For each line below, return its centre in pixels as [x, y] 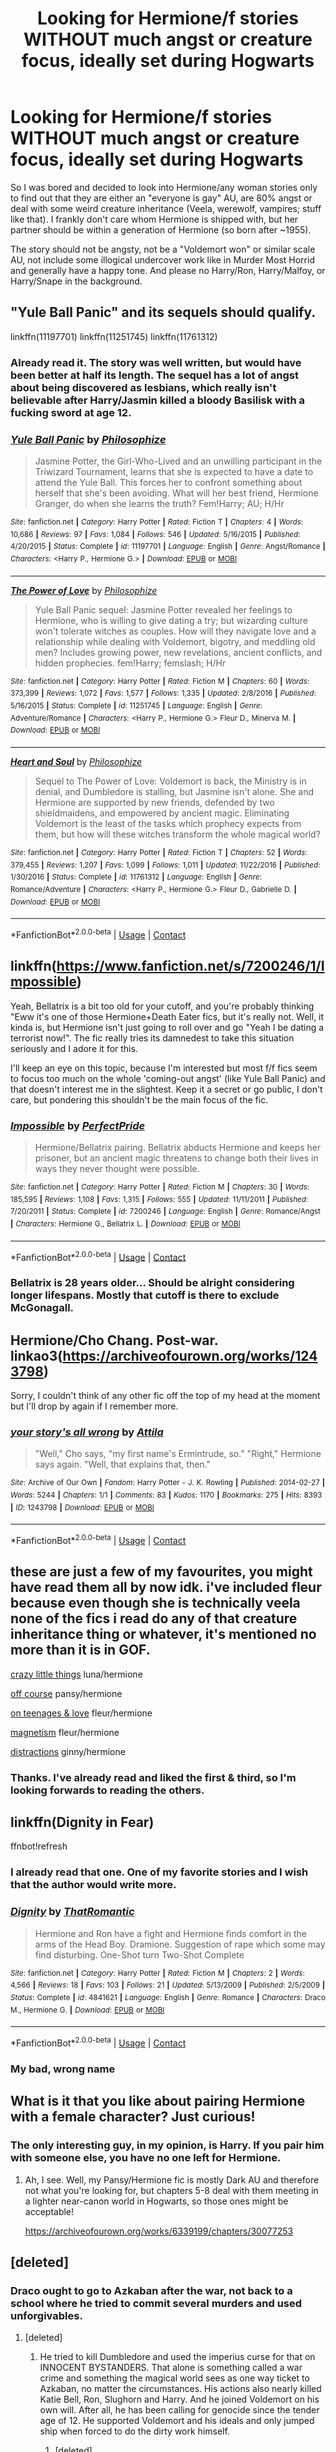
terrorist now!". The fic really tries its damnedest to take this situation [152, 1038]
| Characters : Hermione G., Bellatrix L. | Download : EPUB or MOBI [125, 1223]
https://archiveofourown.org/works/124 [190, 1355]
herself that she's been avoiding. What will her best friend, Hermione [176, 493]
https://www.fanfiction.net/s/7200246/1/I [190, 966]
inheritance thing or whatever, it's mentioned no [163, 1634]
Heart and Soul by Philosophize [76, 761]
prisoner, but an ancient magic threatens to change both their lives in [176, 1158]
